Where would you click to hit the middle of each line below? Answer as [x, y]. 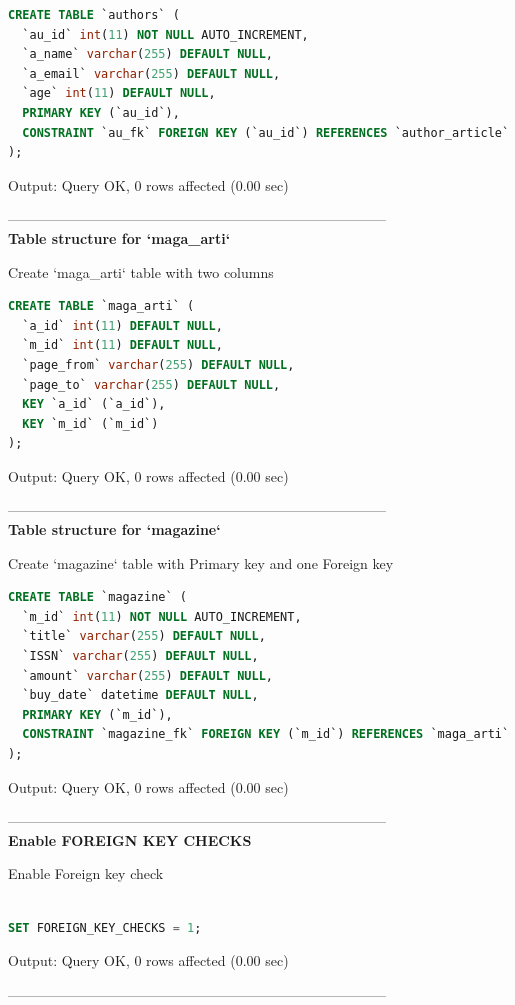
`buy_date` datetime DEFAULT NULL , [140, 695]
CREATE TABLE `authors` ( [94, 15]
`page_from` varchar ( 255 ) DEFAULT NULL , [158, 364]
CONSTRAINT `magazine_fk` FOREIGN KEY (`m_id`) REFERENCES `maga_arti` [266, 734]
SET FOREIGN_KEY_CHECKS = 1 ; [105, 927]
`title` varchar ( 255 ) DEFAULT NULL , [144, 636]
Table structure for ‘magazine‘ [114, 529]
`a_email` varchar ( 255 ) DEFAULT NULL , [151, 73]
